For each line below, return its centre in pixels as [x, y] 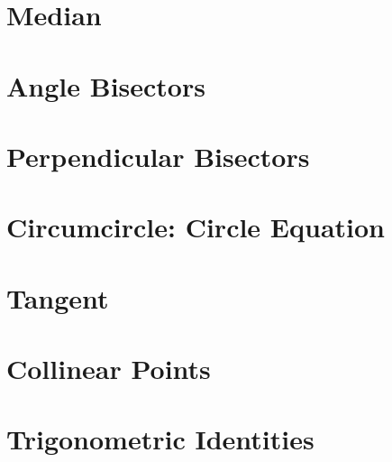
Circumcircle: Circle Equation [196, 227]
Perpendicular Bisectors [158, 156]
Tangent [58, 297]
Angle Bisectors [106, 85]
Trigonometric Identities [160, 439]
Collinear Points [109, 369]
